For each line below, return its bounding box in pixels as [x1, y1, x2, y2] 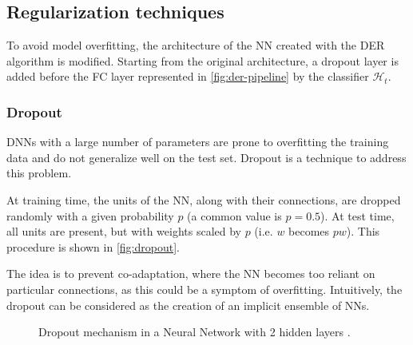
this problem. [6, 165, 72, 181]
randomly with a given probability [6, 207, 174, 224]
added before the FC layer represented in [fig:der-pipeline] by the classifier [6, 68, 369, 85]
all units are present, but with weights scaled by [6, 223, 241, 240]
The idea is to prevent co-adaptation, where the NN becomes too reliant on [6, 265, 375, 282]
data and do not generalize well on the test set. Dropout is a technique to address [6, 149, 407, 165]
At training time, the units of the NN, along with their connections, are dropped [6, 191, 401, 208]
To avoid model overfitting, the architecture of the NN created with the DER [6, 37, 385, 54]
